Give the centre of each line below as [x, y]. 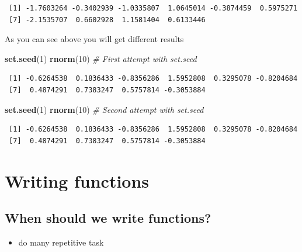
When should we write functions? [108, 218]
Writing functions [77, 180]
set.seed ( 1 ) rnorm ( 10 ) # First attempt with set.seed [101, 58]
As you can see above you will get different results [94, 39]
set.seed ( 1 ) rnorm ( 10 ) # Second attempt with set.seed [104, 109]
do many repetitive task [61, 242]
